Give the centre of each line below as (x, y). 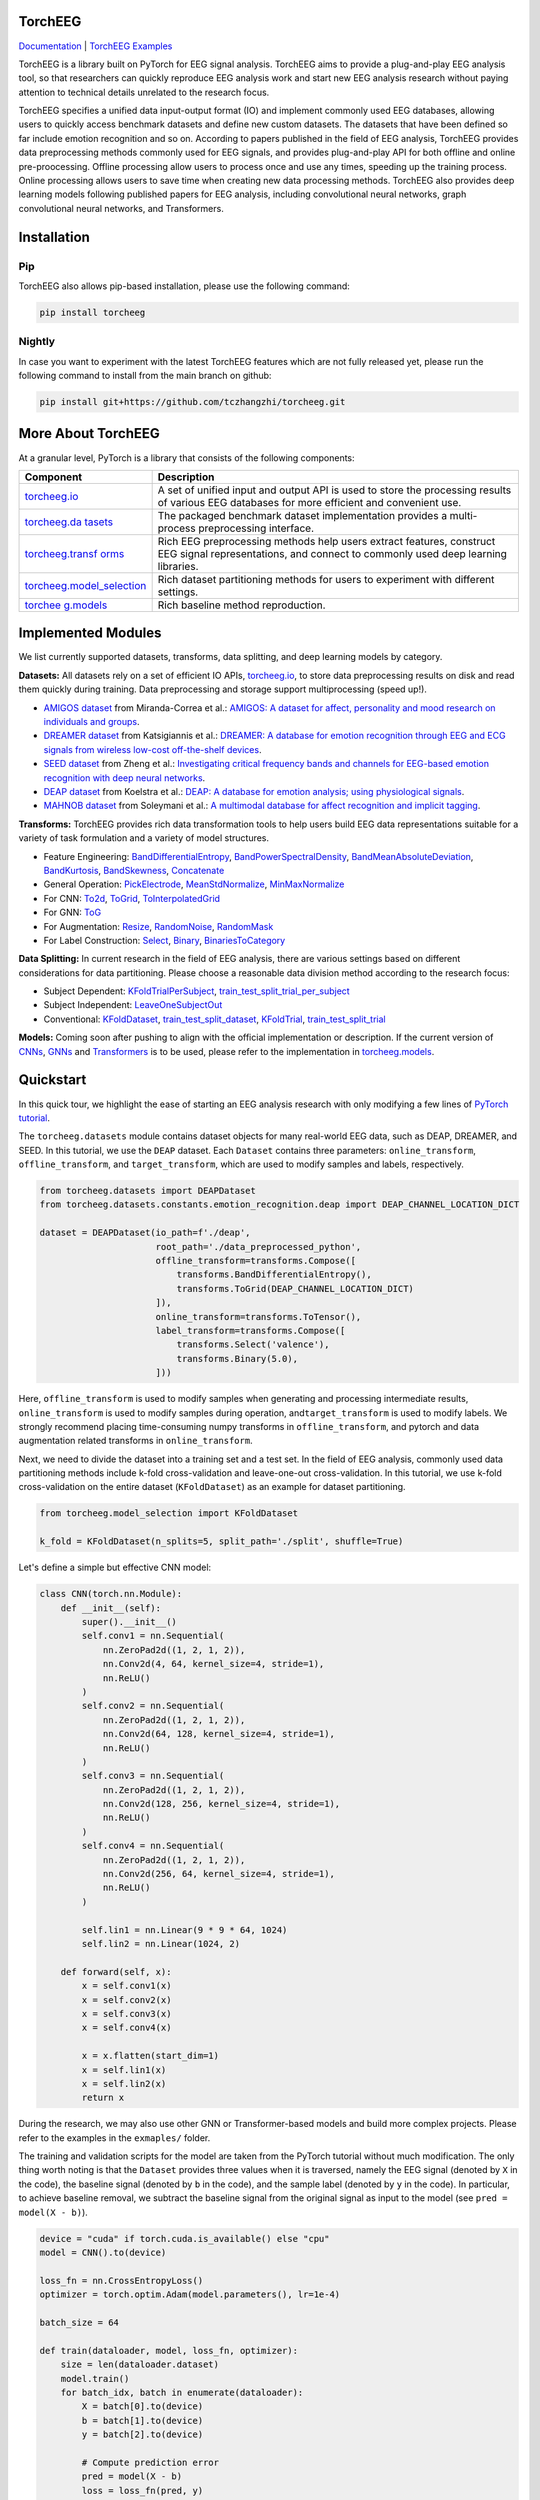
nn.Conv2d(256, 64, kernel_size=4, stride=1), (218, 1874)
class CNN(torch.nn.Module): (111, 1594)
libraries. (178, 566)
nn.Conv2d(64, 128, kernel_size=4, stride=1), (218, 1734)
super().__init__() (129, 1621)
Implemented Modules (90, 633)
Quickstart (52, 1080)
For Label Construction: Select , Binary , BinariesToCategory (164, 940)
